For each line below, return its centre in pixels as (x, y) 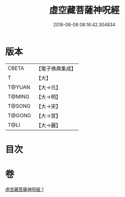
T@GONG (19, 115)
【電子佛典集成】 (56, 69)
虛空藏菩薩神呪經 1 (24, 189)
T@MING (19, 96)
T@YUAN (19, 87)
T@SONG (19, 106)
